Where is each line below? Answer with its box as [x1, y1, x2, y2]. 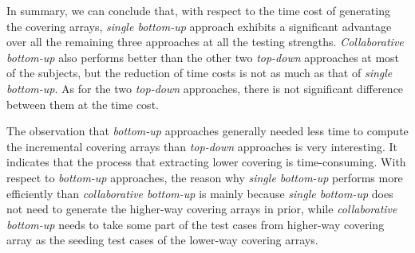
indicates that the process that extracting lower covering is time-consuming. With [6, 154, 406, 170]
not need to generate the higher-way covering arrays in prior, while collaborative [6, 200, 397, 217]
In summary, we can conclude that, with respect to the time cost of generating [6, 2, 390, 18]
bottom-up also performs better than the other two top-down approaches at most [6, 49, 400, 65]
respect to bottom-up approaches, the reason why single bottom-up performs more [6, 169, 403, 185]
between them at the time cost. [6, 95, 159, 112]
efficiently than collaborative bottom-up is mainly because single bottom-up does [6, 185, 393, 201]
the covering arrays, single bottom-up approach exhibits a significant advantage [6, 18, 392, 34]
